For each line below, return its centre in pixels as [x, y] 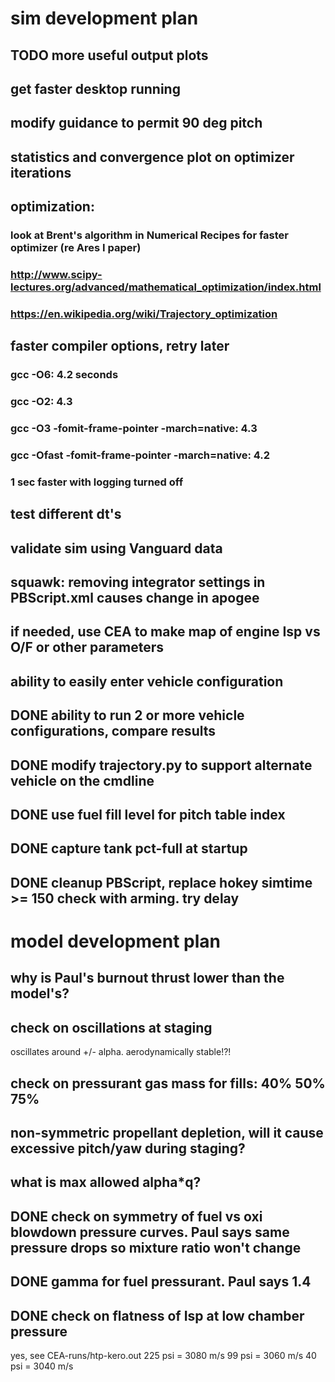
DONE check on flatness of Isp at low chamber [157, 1315]
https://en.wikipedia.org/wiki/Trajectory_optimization [144, 314]
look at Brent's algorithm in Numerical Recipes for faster [150, 235]
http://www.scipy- [56, 274]
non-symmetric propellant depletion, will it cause [167, 1132]
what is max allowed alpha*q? [106, 1182]
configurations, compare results [113, 731]
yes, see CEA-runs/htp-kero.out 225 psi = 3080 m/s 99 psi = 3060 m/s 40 [163, 1355]
